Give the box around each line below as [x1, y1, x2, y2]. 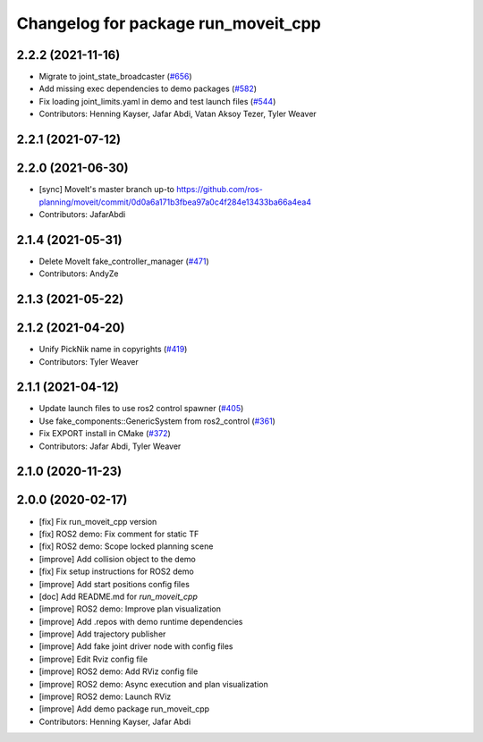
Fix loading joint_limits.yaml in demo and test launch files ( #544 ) [38, 96, 276, 106]
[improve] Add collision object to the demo [38, 553, 196, 564]
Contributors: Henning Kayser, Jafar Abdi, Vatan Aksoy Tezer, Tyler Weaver [38, 108, 317, 120]
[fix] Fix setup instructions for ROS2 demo [38, 566, 194, 577]
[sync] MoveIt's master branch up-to [38, 184, 174, 195]
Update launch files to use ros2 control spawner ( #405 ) [38, 403, 244, 414]
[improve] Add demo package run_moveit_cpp [38, 704, 210, 714]
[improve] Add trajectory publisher [38, 628, 166, 639]
